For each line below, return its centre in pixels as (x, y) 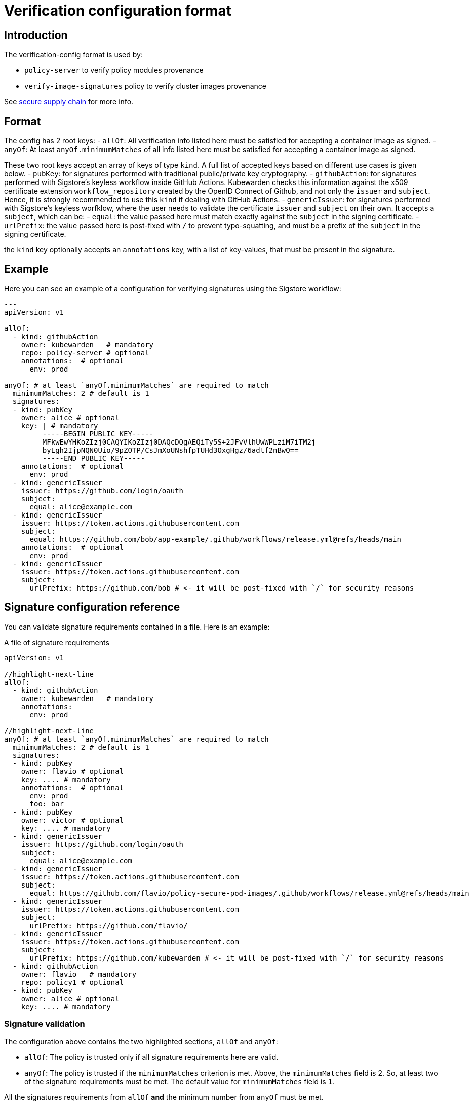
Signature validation (45, 1024)
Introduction (36, 35)
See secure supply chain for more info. (69, 102)
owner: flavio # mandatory (79, 974)
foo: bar (47, 804)
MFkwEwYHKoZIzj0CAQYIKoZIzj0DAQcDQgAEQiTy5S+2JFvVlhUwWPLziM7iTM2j (179, 442)
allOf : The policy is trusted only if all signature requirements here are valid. (151, 1057)
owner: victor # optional (72, 820)
